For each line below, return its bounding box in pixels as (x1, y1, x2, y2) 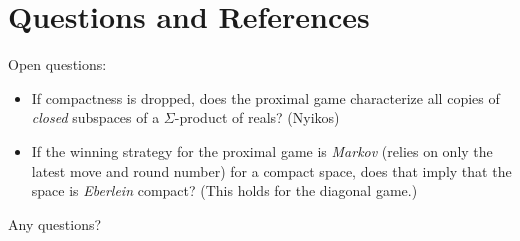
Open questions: (8, 54, 107, 75)
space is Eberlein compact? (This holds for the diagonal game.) (31, 180, 418, 201)
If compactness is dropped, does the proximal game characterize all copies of (31, 87, 500, 108)
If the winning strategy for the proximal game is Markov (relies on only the (31, 140, 493, 161)
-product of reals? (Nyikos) (174, 107, 340, 128)
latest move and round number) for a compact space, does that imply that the (31, 160, 512, 181)
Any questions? (8, 213, 102, 234)
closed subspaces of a (31, 107, 160, 128)
